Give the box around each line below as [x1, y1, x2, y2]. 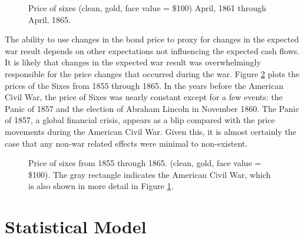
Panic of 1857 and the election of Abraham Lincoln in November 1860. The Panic [5, 102, 299, 114]
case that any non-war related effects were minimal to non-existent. [5, 137, 248, 149]
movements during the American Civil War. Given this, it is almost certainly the [5, 125, 296, 137]
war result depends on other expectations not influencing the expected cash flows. [5, 44, 300, 57]
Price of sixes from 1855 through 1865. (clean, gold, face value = [28, 157, 262, 169]
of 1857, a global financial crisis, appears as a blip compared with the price [5, 114, 275, 126]
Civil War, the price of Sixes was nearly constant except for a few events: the [5, 91, 283, 103]
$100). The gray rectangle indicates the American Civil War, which [28, 168, 271, 180]
